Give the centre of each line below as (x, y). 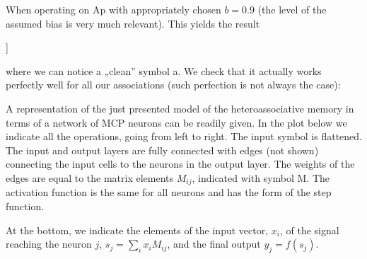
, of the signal (309, 230)
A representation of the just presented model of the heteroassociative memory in (180, 108)
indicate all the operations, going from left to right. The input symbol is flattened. (184, 136)
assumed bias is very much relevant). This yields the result (133, 23)
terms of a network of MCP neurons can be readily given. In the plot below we (176, 122)
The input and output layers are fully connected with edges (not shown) (162, 150)
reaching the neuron (49, 244)
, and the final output (214, 244)
